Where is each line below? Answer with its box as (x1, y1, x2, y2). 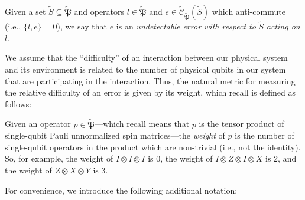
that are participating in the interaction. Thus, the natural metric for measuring (5, 74, 296, 87)
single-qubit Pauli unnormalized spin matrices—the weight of (5, 129, 225, 142)
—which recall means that (95, 117, 190, 130)
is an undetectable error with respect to (116, 20, 256, 32)
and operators (74, 5, 125, 17)
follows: (5, 97, 32, 110)
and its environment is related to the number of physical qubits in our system (5, 63, 286, 75)
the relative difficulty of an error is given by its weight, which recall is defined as (5, 86, 296, 99)
